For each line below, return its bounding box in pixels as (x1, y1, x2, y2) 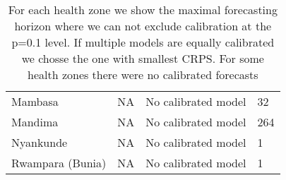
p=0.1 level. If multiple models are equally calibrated (11, 34, 275, 50)
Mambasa (11, 93, 59, 109)
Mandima (11, 114, 59, 130)
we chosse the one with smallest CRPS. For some (21, 50, 264, 66)
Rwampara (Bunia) (11, 155, 107, 171)
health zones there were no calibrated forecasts (27, 66, 258, 83)
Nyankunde (11, 134, 68, 150)
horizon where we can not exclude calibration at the (14, 18, 272, 34)
